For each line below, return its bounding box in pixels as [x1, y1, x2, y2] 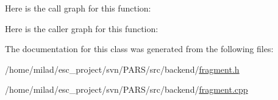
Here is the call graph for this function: [5, 2, 151, 14]
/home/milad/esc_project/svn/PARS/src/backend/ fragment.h [5, 62, 240, 75]
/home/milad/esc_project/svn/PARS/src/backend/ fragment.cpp [5, 83, 248, 96]
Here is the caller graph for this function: [5, 22, 159, 35]
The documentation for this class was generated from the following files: [5, 42, 274, 55]
